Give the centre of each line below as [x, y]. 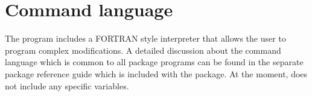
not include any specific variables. [67, 85]
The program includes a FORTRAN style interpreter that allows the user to [145, 38]
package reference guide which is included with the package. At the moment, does [156, 73]
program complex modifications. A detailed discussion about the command [143, 50]
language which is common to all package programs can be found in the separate [154, 62]
